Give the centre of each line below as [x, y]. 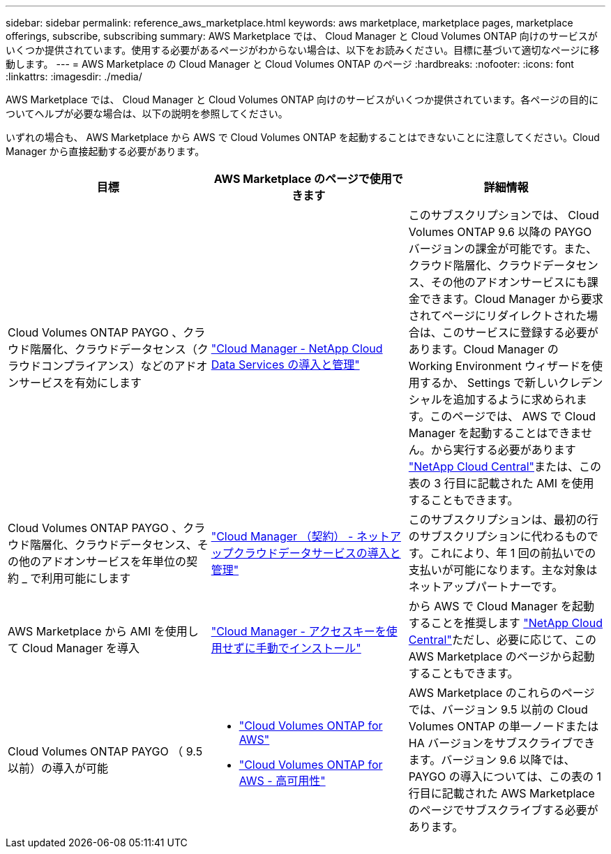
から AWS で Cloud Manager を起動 [501, 606]
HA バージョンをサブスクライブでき [501, 743]
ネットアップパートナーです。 [486, 587]
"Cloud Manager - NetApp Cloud [297, 348]
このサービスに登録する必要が [520, 332]
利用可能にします [86, 578]
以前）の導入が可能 [58, 768]
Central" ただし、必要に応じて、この [503, 640]
